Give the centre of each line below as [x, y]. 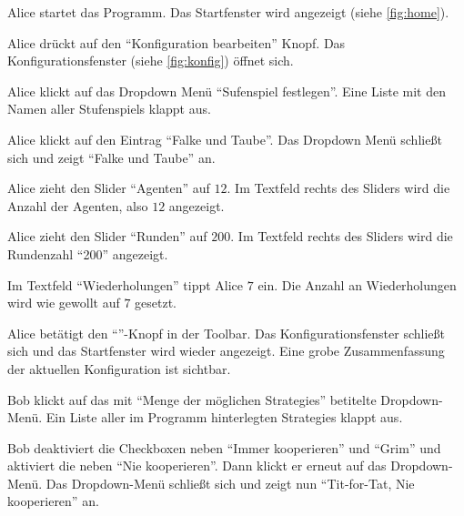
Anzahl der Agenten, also [78, 205]
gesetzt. [156, 303]
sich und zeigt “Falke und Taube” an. [111, 157]
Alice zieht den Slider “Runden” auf [107, 236]
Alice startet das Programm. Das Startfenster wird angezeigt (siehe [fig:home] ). [228, 12]
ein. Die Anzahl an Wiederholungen [357, 284]
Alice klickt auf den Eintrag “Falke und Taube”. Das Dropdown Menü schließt [225, 139]
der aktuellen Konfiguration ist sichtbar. [119, 368]
